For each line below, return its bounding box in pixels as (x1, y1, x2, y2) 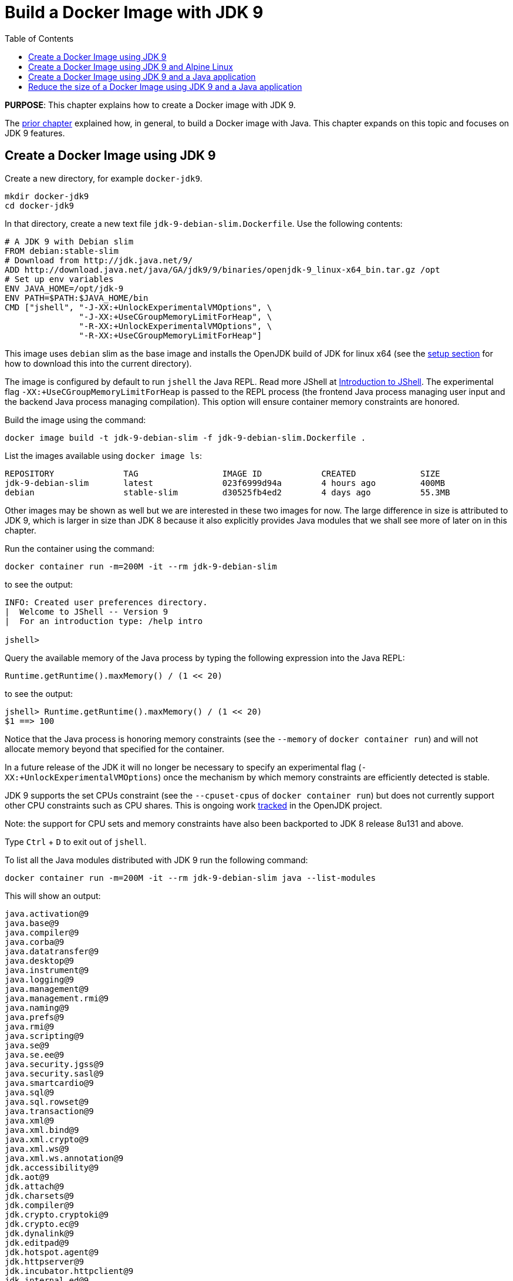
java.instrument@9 (5, 965, 89, 975)
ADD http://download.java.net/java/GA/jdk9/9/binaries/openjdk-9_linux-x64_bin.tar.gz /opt (5, 264, 440, 274)
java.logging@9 (5, 974, 75, 984)
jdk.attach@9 (5, 1181, 65, 1191)
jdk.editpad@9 (5, 1238, 69, 1248)
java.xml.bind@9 (5, 1125, 79, 1135)
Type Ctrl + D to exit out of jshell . (5, 836, 147, 847)
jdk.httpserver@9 (5, 1256, 84, 1266)
